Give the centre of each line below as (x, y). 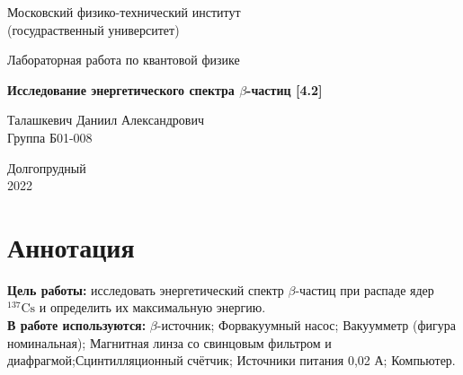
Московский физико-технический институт (124, 12)
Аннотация (71, 246)
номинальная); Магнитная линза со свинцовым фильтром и (169, 342)
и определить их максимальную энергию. (152, 307)
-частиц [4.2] (285, 89)
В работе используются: (77, 325)
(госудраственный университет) (93, 29)
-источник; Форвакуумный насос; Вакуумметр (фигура (306, 325)
